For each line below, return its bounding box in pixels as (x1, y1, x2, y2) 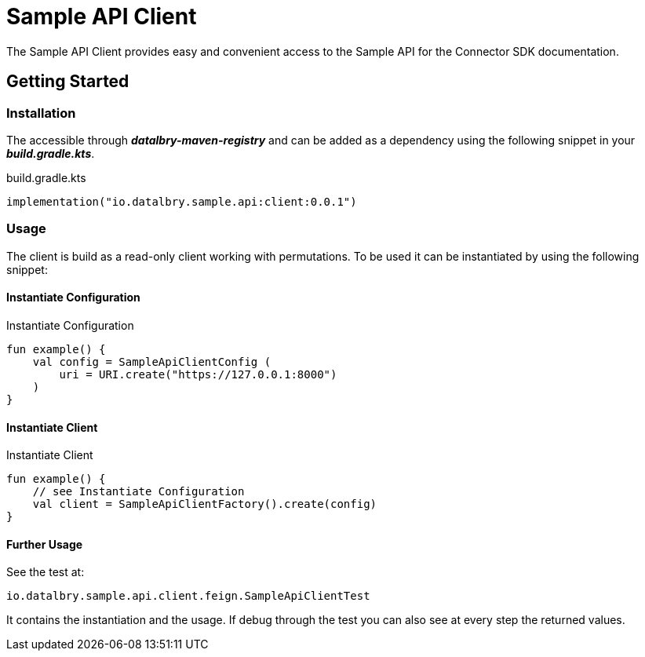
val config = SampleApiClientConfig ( (32, 355, 271, 368)
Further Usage (6, 537, 83, 551)
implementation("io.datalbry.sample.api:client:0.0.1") (6, 195, 357, 208)
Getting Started (6, 71, 129, 92)
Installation (6, 104, 76, 121)
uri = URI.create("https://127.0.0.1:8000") (59, 367, 337, 381)
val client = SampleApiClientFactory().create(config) (32, 498, 377, 511)
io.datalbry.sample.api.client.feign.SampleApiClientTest (6, 589, 370, 603)
